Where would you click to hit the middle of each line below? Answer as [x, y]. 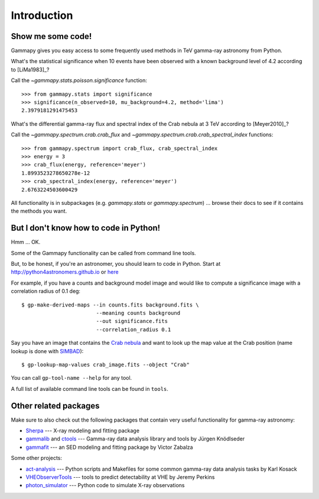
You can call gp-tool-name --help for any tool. [71, 378]
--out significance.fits [132, 321]
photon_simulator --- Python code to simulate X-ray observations [105, 485]
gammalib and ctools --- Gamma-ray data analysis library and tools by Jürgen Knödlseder [135, 439]
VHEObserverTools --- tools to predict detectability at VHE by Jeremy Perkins [120, 477]
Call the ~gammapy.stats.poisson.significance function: [79, 80]
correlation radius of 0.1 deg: [46, 291]
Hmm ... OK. [26, 242]
